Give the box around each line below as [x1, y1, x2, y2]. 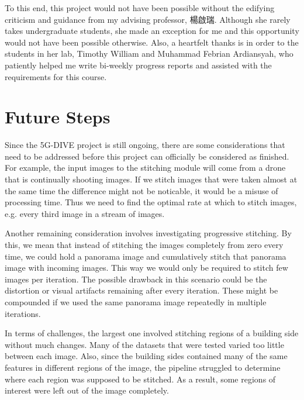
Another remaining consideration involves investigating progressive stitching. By [5, 227, 292, 239]
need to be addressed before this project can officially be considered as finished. [5, 150, 289, 162]
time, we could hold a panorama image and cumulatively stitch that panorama [5, 250, 286, 262]
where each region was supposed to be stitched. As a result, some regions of [5, 373, 276, 385]
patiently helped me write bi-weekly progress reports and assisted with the [5, 58, 272, 71]
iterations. [5, 307, 41, 319]
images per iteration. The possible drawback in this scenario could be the [5, 273, 267, 285]
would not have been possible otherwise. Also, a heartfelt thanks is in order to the [5, 36, 299, 48]
